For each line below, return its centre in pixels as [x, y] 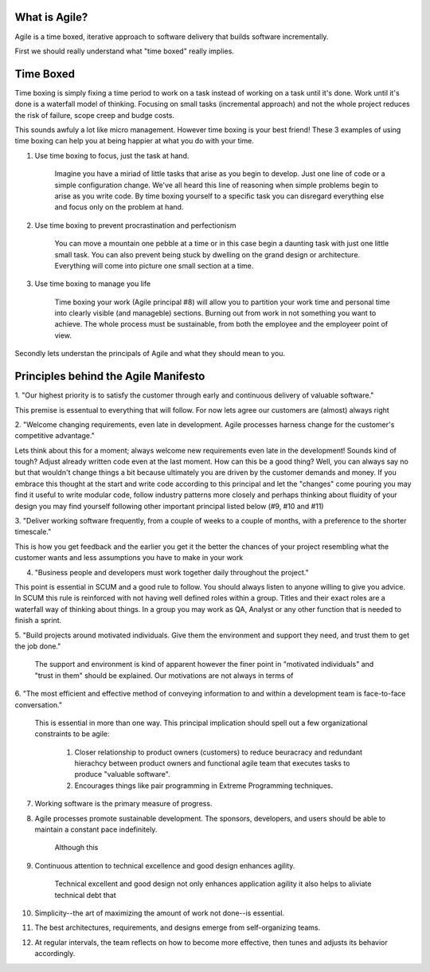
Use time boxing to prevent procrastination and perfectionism [135, 225]
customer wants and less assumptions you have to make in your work [129, 558]
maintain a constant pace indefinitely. [96, 829]
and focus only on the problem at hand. [119, 207]
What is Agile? [51, 17]
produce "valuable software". [122, 774]
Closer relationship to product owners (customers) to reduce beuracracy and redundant [218, 752]
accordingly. [55, 954]
